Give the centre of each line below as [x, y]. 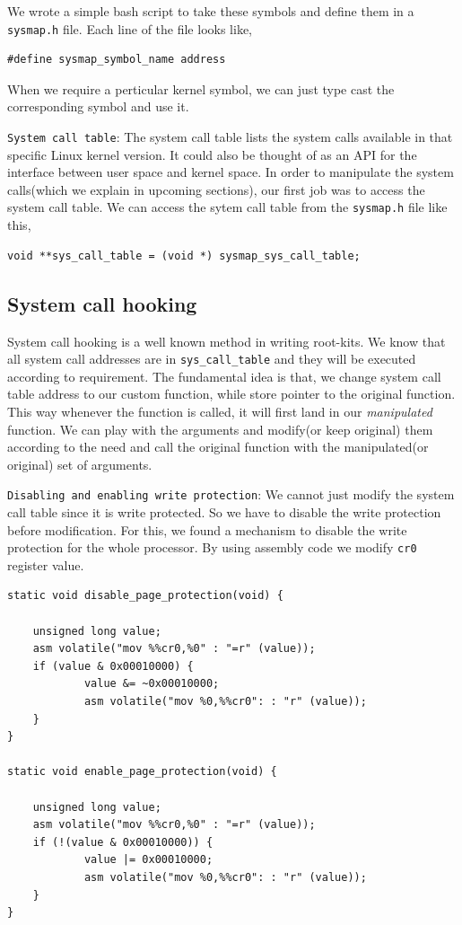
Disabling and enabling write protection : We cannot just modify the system [231, 494]
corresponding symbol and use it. [98, 106]
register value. [46, 564]
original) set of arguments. [80, 464]
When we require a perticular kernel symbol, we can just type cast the [201, 88]
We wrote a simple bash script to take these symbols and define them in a [211, 11]
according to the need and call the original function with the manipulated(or [218, 447]
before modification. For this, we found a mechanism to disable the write [207, 529]
